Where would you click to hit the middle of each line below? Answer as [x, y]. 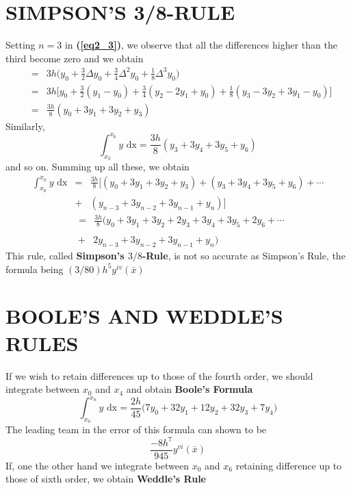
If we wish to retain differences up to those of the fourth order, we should [159, 375]
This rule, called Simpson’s [65, 256]
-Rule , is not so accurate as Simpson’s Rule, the [244, 256]
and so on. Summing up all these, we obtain [97, 166]
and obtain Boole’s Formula [190, 389]
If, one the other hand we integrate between [97, 465]
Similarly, [25, 126]
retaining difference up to [289, 465]
